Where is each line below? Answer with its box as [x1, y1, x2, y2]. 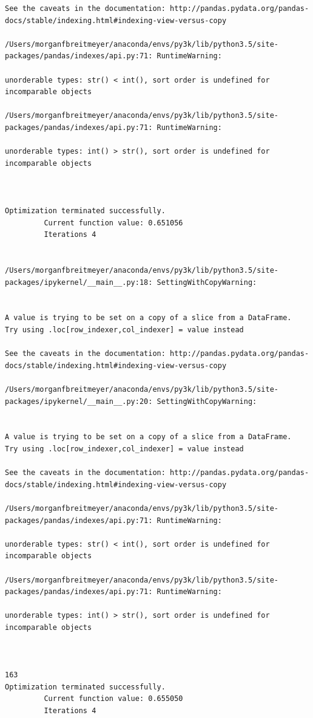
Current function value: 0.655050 [44, 694, 183, 703]
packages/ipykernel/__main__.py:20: [5, 397, 153, 406]
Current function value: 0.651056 [44, 218, 183, 227]
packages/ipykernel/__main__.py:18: [5, 278, 153, 287]
